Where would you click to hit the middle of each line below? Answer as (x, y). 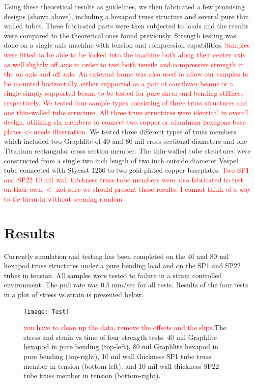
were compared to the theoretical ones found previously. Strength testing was (120, 35)
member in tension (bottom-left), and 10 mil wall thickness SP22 (121, 366)
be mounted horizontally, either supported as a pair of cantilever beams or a (119, 83)
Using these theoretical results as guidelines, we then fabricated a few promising (124, 6)
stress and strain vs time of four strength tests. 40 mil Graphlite (120, 337)
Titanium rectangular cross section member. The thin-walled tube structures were (127, 150)
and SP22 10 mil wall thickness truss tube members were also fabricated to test (124, 179)
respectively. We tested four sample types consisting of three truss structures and (126, 102)
